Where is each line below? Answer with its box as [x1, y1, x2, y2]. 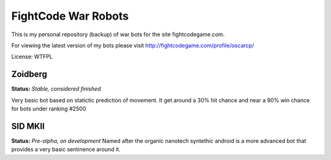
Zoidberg [11, 69, 47, 80]
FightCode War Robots [11, 9, 129, 23]
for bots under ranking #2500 [11, 105, 86, 113]
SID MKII [11, 121, 45, 131]
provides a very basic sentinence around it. [11, 146, 121, 153]
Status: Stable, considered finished [11, 85, 101, 93]
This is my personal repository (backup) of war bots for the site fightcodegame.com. [11, 31, 225, 38]
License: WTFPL [11, 53, 53, 61]
